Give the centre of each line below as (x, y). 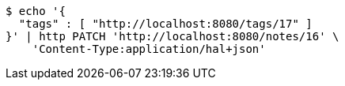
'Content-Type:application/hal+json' (149, 49)
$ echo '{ (36, 11)
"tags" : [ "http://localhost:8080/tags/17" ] (165, 24)
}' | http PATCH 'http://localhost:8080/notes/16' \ (172, 36)
